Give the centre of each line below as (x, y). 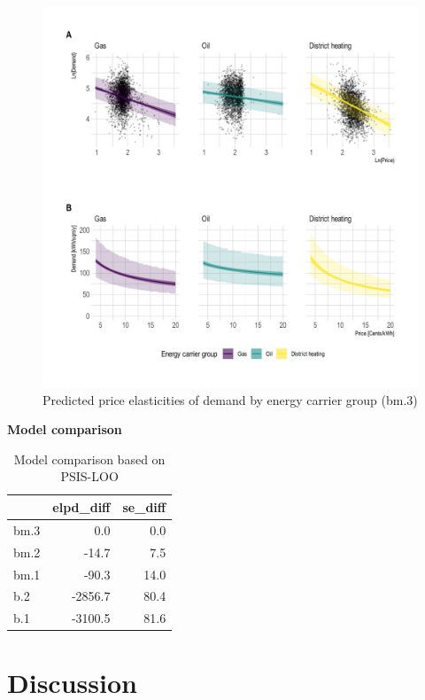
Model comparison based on (89, 459)
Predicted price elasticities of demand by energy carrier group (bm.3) (230, 399)
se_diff (144, 506)
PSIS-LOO (89, 476)
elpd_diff (81, 506)
